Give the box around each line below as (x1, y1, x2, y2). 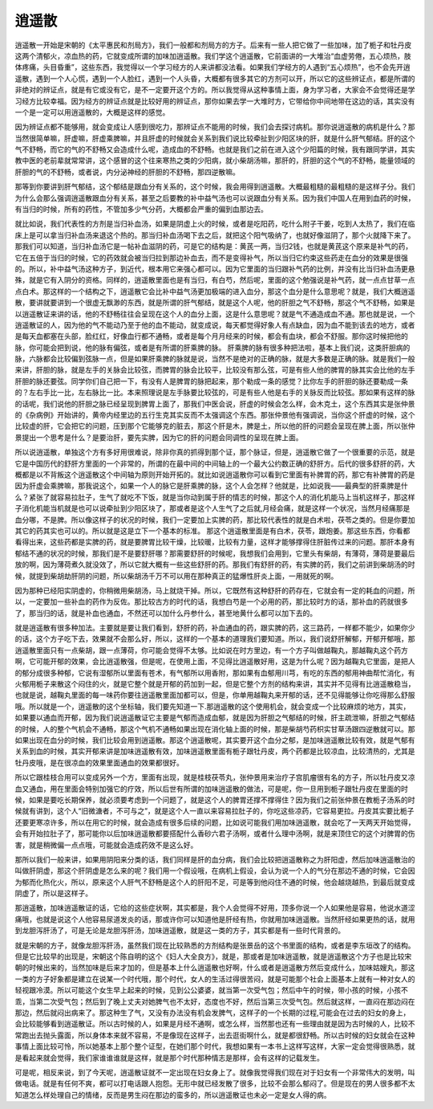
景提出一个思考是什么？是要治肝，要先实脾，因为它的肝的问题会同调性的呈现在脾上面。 (14, 432, 303, 442)
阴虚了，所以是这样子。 (14, 888, 92, 899)
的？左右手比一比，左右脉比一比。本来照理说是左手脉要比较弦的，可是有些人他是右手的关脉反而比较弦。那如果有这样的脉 (14, 388, 415, 398)
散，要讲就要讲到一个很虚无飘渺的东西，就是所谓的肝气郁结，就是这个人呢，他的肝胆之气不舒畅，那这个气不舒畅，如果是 (14, 298, 415, 308)
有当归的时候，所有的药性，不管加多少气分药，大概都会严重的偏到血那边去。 (14, 205, 268, 214)
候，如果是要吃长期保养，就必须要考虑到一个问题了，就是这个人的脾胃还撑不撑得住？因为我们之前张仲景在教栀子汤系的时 (14, 795, 415, 805)
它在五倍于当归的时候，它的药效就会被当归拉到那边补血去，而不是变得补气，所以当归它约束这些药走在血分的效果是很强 (14, 253, 408, 263)
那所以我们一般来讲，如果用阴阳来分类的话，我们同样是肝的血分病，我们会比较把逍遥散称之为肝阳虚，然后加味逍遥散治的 (14, 854, 415, 864)
